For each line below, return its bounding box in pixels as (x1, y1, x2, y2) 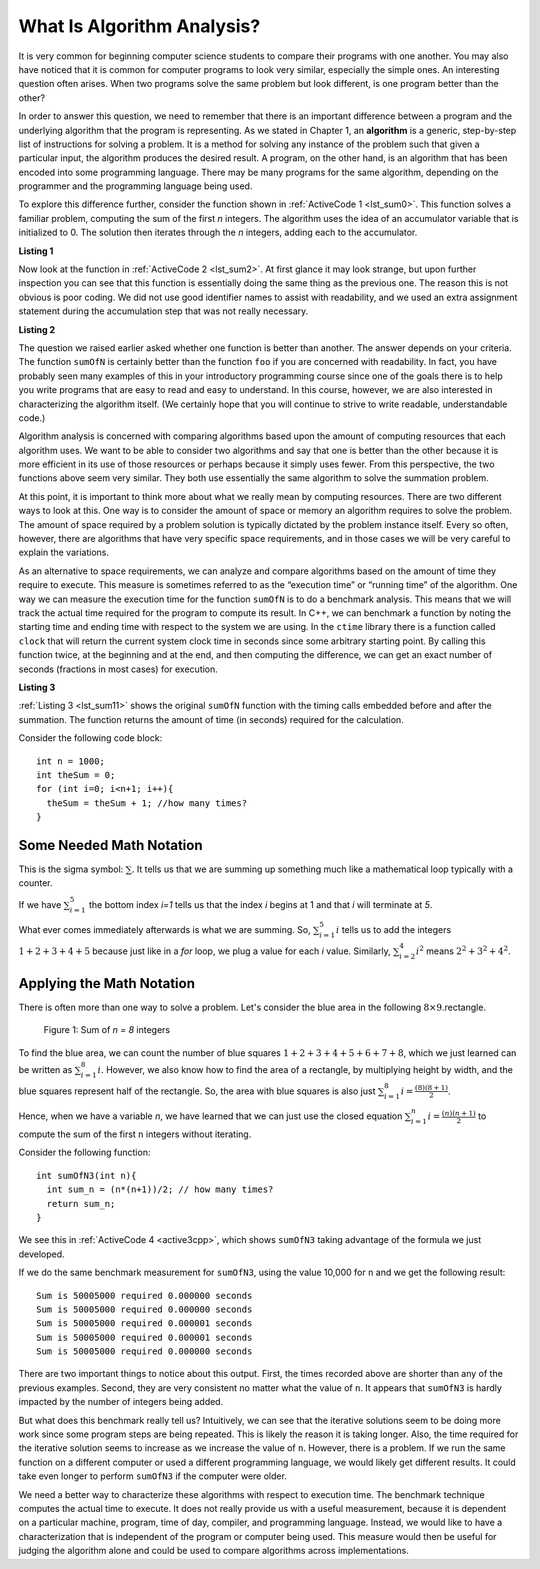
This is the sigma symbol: (18, 863, 124, 875)
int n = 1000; (36, 755, 105, 767)
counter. (18, 877, 53, 889)
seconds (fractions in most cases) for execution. (18, 663, 219, 675)
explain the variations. (18, 546, 110, 559)
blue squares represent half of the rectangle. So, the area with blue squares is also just (18, 1085, 376, 1097)
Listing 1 (18, 245, 54, 257)
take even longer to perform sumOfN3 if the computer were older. (18, 1470, 287, 1482)
